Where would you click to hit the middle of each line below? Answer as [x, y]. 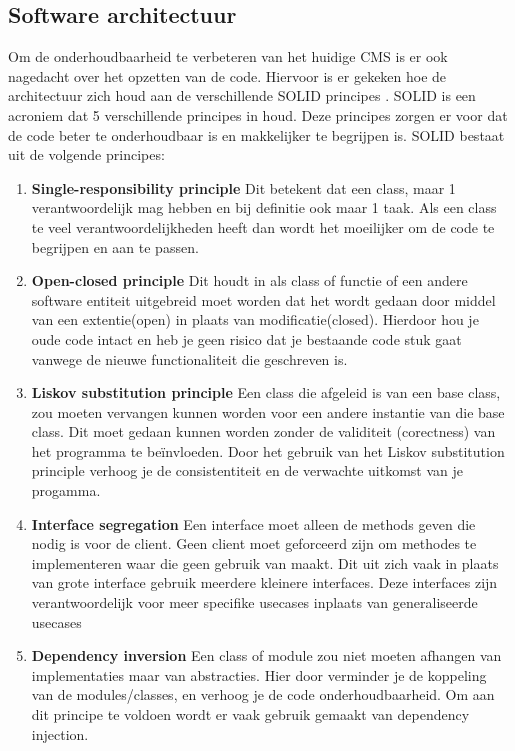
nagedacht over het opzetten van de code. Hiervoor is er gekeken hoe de [227, 75]
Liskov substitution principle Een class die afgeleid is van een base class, [266, 392]
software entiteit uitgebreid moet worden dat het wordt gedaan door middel [263, 299]
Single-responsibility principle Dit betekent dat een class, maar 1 [243, 187]
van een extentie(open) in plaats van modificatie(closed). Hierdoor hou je [255, 319]
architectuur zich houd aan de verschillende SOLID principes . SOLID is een [242, 95]
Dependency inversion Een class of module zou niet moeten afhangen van [266, 655]
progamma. [66, 490]
